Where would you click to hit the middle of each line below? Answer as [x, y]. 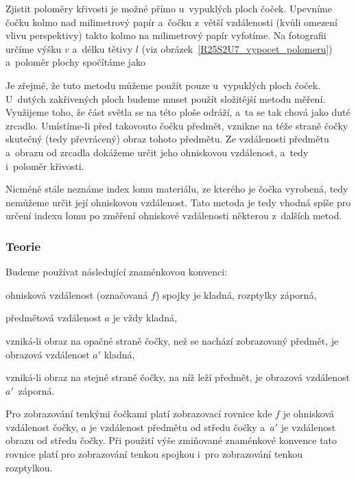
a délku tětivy [103, 48]
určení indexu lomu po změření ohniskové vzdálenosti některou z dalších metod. [174, 216]
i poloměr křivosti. [45, 165]
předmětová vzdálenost [54, 318]
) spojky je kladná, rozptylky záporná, [236, 294]
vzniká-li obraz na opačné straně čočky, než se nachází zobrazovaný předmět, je [172, 340]
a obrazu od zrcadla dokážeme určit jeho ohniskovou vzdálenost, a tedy [157, 152]
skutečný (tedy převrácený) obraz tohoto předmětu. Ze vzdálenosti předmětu [167, 139]
